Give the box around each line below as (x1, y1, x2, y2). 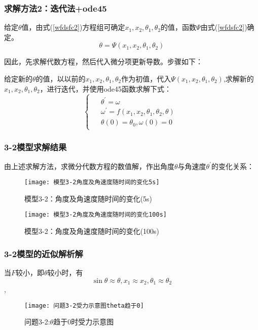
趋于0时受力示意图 (53, 316, 114, 327)
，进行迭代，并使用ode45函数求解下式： (40, 83, 172, 94)
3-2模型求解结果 (4, 141, 67, 153)
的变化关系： (211, 160, 254, 171)
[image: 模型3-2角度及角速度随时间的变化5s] (24, 179, 160, 186)
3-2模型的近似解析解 (4, 247, 83, 260)
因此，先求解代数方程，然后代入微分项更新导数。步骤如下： (4, 56, 203, 67)
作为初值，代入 (121, 73, 171, 84)
